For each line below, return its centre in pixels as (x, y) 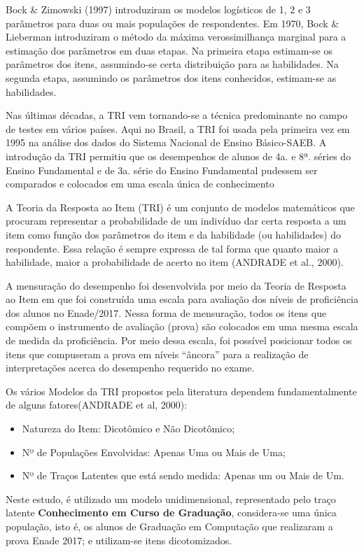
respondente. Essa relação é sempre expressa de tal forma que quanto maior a (172, 248)
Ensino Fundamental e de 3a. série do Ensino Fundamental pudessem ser (162, 170)
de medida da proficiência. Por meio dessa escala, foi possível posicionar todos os (179, 340)
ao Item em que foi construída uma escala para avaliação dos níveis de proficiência (182, 299)
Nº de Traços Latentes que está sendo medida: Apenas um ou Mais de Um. (183, 475)
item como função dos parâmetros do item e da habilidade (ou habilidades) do (174, 234)
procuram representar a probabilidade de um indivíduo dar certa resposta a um (176, 221)
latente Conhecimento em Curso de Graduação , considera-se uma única (171, 512)
